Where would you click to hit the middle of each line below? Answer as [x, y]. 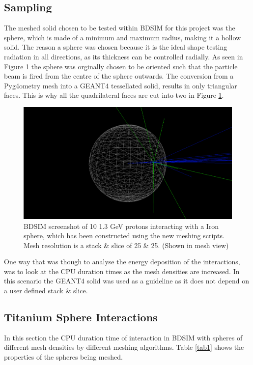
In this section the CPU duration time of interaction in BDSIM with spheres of [123, 337]
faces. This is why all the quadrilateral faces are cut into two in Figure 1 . [114, 95]
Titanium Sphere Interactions [81, 317]
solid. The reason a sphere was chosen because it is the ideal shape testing [116, 47]
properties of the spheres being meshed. [63, 357]
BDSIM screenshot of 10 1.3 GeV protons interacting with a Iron [121, 226]
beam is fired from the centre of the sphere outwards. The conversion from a [119, 76]
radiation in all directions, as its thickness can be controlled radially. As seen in [124, 56]
